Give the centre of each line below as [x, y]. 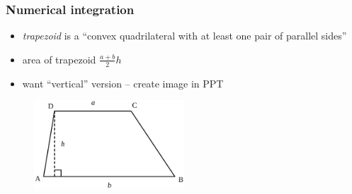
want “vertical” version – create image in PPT [123, 83]
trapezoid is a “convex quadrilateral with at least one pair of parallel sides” [184, 36]
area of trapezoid [59, 59]
